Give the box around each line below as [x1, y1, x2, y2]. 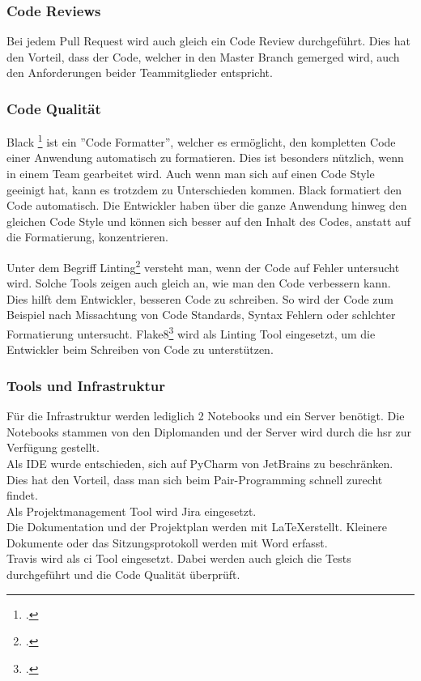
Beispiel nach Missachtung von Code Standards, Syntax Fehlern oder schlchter [6, 306, 396, 323]
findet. [6, 487, 38, 504]
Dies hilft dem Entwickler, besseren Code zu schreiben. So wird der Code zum [6, 290, 394, 307]
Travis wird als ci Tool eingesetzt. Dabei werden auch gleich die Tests [6, 550, 351, 567]
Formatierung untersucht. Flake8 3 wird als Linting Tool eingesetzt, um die [6, 323, 376, 342]
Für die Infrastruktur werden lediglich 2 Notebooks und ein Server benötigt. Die [6, 407, 405, 424]
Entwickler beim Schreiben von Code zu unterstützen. [6, 341, 274, 358]
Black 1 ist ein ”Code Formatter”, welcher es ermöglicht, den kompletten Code [6, 131, 396, 150]
